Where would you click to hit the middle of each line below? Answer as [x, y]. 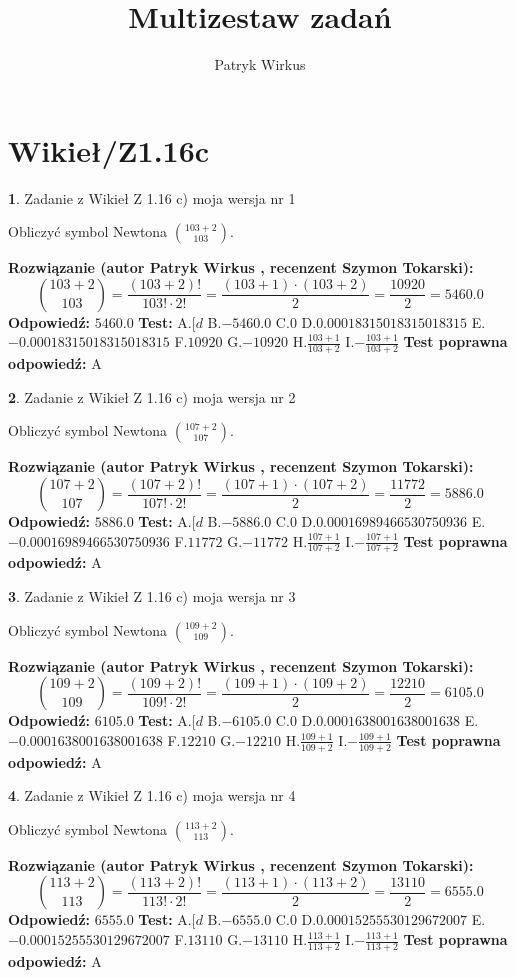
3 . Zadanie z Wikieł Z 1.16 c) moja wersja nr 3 [152, 596]
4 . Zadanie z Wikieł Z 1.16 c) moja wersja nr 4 [152, 795]
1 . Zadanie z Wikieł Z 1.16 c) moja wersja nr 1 [152, 197]
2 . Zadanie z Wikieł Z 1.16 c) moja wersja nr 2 [152, 396]
